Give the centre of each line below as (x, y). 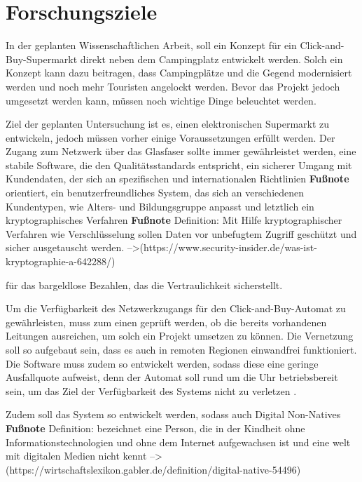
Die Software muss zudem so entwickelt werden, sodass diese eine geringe (162, 363)
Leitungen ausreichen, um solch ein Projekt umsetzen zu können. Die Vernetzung (180, 336)
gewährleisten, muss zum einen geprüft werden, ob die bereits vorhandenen (166, 322)
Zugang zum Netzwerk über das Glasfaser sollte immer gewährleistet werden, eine (181, 151)
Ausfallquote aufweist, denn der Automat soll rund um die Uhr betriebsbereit (172, 377)
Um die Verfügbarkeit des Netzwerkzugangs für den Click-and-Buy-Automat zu (176, 308)
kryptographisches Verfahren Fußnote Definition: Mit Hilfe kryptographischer (174, 220)
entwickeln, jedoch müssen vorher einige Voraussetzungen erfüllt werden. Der (170, 137)
